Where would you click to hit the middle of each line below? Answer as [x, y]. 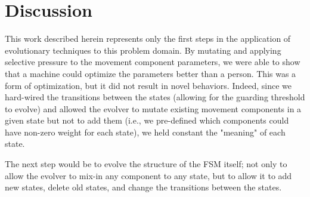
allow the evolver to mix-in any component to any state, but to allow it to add [148, 175]
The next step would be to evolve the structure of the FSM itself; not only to [146, 164]
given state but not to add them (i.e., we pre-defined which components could [147, 120]
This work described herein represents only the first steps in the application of [148, 39]
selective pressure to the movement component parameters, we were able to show [153, 62]
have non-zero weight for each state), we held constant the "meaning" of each [145, 132]
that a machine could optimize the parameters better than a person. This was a [151, 73]
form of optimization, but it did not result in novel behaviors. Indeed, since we [148, 85]
